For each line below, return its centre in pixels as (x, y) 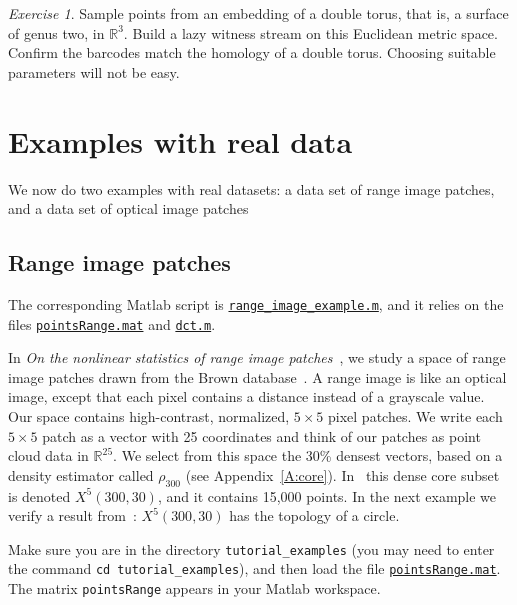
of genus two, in (56, 32)
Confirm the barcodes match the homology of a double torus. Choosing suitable (252, 52)
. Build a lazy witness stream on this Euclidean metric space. (310, 32)
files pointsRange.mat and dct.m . (112, 323)
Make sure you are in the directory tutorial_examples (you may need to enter (251, 548)
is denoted (39, 495)
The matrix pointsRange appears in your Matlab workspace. (194, 588)
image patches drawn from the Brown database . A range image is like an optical (257, 376)
